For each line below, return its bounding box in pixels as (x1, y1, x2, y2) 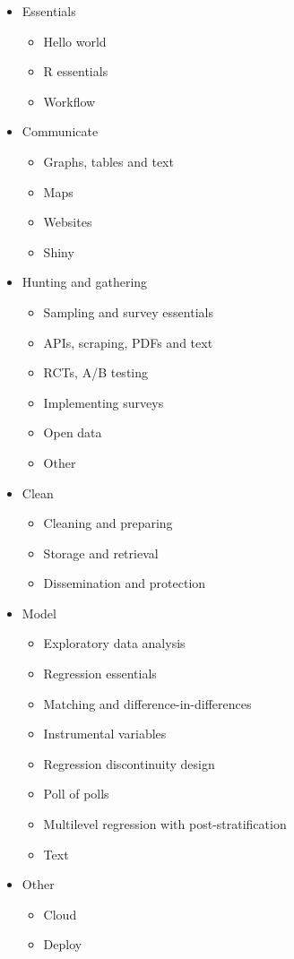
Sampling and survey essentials (43, 302, 213, 321)
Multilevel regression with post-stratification (43, 815, 287, 834)
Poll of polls (43, 784, 109, 803)
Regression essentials (43, 664, 157, 683)
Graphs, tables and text (43, 151, 174, 170)
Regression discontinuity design (43, 754, 215, 773)
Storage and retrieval (43, 543, 159, 562)
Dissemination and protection (43, 574, 206, 592)
